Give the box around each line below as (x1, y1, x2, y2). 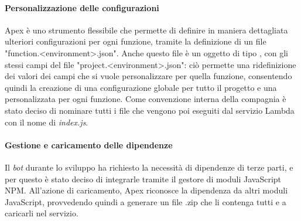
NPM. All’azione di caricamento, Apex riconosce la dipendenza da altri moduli (5, 184, 288, 196)
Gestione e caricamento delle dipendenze (5, 138, 173, 151)
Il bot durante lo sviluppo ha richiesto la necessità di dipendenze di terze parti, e (5, 161, 293, 173)
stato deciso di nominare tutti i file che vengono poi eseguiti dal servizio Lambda (5, 104, 295, 116)
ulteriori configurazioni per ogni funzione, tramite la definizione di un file (5, 35, 266, 47)
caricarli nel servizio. (5, 207, 78, 219)
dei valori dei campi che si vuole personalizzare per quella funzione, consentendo (5, 70, 292, 82)
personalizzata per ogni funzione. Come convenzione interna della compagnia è (5, 93, 286, 105)
